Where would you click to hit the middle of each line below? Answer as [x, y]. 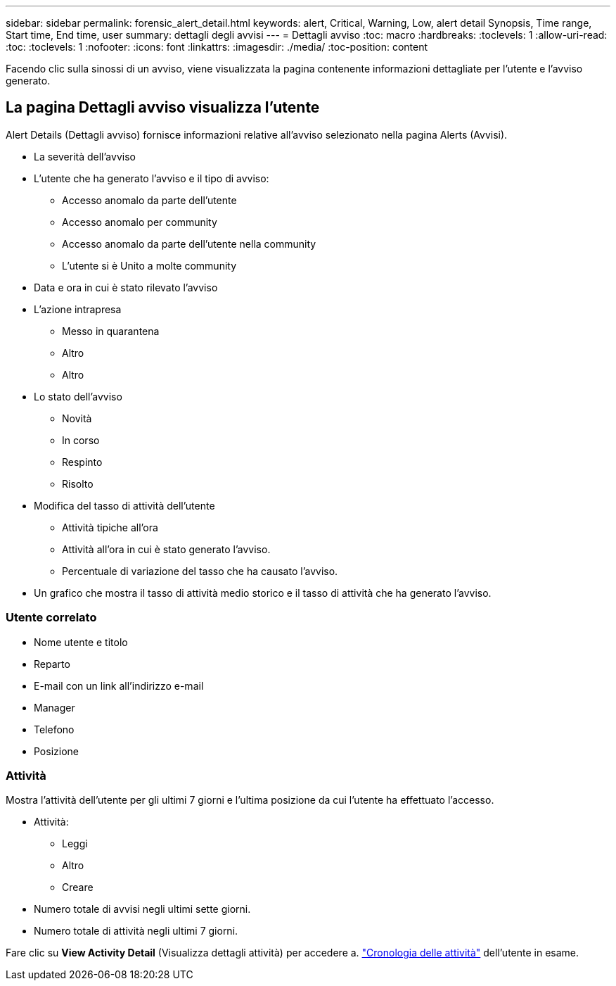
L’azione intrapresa [78, 309]
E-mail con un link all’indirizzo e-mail [119, 685]
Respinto [82, 462]
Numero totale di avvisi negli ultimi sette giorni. [142, 909]
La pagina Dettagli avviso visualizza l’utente [163, 108]
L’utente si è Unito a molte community [149, 265]
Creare [78, 887]
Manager [54, 707]
